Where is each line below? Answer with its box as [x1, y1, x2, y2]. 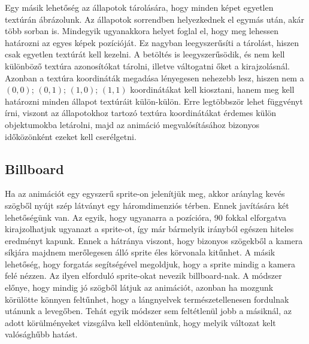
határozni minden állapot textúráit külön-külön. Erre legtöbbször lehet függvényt [5, 95, 303, 107]
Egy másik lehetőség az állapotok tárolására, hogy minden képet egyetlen [5, 1, 274, 13]
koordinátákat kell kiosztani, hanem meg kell [130, 83, 295, 96]
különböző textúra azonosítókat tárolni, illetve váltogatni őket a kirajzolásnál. [5, 59, 290, 72]
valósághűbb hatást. [5, 328, 78, 340]
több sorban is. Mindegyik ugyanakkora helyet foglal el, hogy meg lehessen [5, 25, 278, 37]
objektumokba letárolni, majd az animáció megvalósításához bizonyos [5, 118, 259, 130]
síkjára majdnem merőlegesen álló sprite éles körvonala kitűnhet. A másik [5, 246, 275, 258]
